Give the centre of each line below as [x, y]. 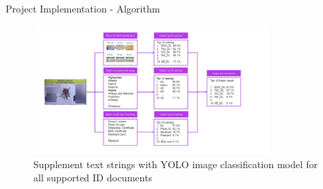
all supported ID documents [93, 178]
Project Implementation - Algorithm [83, 8]
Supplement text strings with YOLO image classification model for [176, 164]
